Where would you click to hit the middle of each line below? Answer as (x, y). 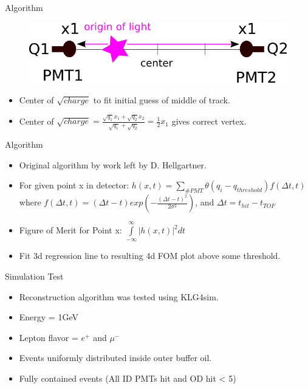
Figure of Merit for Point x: (70, 230)
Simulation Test (34, 276)
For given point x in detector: (74, 185)
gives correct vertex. (209, 121)
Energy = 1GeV (49, 317)
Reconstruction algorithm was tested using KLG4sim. (119, 296)
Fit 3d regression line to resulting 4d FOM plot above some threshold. (150, 256)
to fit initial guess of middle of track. (162, 99)
